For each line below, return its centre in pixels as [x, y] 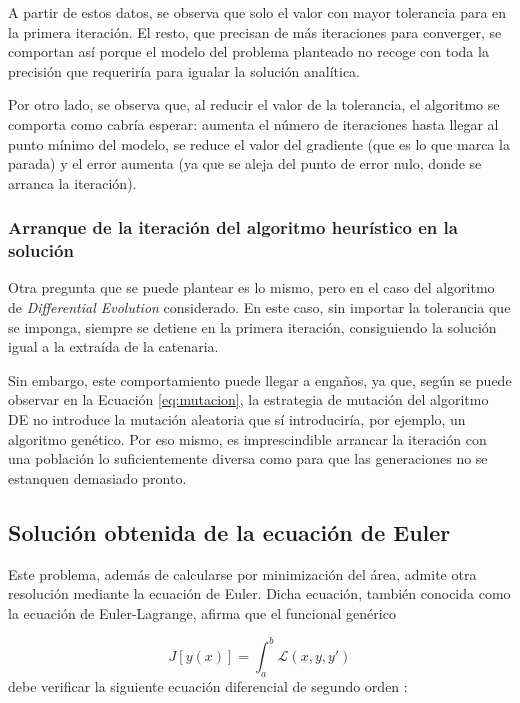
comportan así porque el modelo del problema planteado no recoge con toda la [248, 51]
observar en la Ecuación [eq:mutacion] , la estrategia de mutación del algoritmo [248, 399]
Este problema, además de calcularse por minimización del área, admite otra [242, 573]
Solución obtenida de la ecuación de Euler [229, 531]
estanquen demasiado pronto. [97, 477]
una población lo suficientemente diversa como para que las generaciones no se [248, 458]
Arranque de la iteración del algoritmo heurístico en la [233, 227]
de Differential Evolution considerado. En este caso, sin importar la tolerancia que [259, 307]
